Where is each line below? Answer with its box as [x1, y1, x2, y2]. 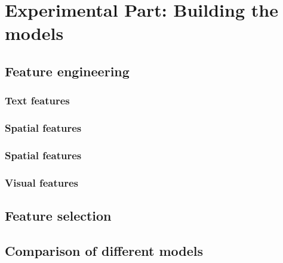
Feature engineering [5, 61, 130, 80]
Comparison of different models [5, 241, 204, 259]
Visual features [5, 175, 79, 190]
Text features [5, 93, 70, 108]
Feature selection [5, 206, 112, 225]
